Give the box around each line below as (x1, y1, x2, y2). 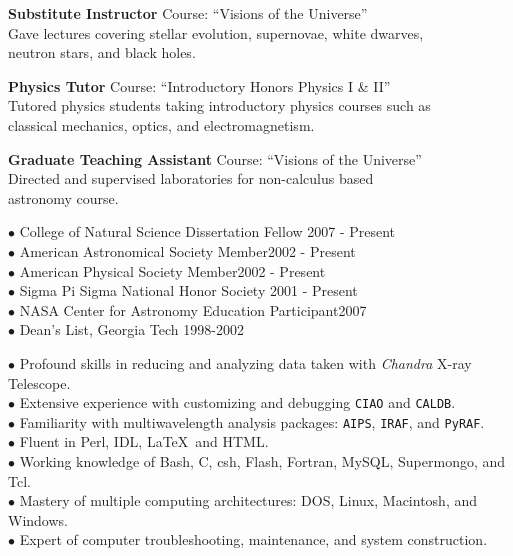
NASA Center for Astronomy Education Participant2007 (19, 299, 367, 320)
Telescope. (8, 372, 71, 393)
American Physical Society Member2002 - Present (19, 260, 326, 281)
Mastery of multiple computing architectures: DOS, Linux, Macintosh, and (19, 490, 477, 511)
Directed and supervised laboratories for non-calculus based (8, 168, 374, 189)
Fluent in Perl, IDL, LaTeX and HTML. (19, 431, 269, 452)
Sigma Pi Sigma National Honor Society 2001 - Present (19, 280, 358, 301)
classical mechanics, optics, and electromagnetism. (8, 114, 315, 135)
